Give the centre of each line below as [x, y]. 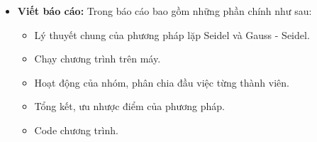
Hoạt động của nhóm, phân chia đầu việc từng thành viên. [162, 82]
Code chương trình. [76, 130]
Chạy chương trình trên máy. [98, 59]
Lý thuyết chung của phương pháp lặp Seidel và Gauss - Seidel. [172, 34]
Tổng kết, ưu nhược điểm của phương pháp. [129, 106]
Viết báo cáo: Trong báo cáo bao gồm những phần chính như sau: [165, 11]
